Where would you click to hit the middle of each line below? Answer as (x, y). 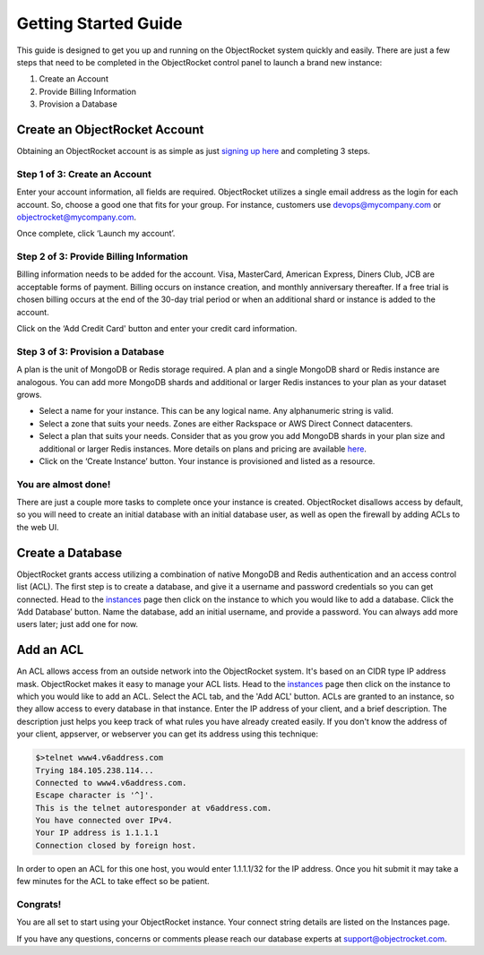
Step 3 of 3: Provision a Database (91, 351)
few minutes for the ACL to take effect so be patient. (113, 882)
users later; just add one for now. (78, 624)
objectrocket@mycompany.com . (77, 217)
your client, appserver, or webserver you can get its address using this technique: (167, 734)
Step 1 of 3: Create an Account (84, 174)
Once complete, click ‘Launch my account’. (96, 234)
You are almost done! (64, 484)
